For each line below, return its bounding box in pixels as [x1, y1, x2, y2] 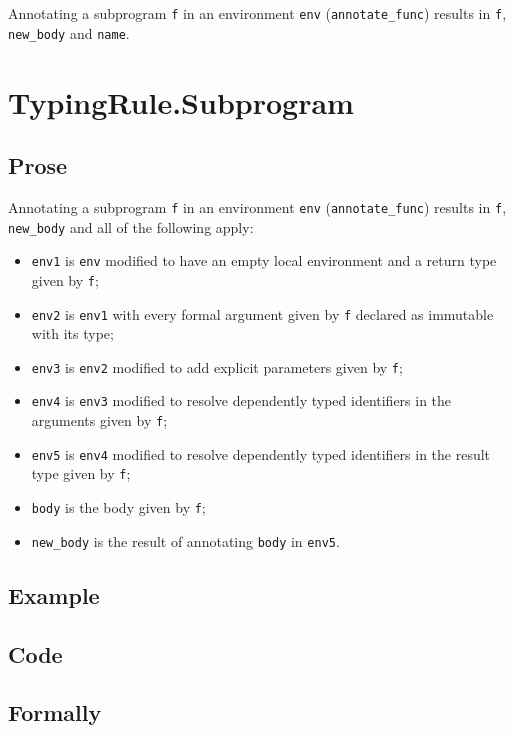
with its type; [31, 323, 114, 344]
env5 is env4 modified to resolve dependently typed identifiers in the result [31, 443, 491, 464]
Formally [8, 697, 102, 728]
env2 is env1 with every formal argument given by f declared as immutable [31, 303, 494, 324]
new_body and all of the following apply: [8, 216, 254, 237]
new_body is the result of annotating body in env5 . [31, 530, 340, 551]
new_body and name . [8, 22, 130, 43]
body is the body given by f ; [31, 497, 206, 518]
